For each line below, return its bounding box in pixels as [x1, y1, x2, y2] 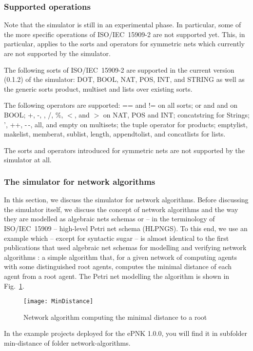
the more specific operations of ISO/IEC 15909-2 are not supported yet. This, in [4, 29, 245, 39]
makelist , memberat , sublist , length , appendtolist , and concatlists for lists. [4, 129, 226, 139]
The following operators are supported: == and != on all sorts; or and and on [4, 100, 238, 110]
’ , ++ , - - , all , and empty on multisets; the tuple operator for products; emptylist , [4, 119, 248, 129]
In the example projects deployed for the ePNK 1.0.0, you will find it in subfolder [4, 328, 248, 338]
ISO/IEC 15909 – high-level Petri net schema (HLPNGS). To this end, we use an [4, 223, 248, 233]
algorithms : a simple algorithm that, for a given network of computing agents [4, 252, 237, 262]
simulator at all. [4, 155, 52, 165]
